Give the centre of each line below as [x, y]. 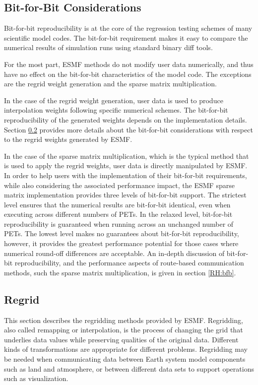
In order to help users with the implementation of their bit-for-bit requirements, [126, 175]
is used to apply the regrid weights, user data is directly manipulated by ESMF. [126, 165]
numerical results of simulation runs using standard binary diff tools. [108, 47]
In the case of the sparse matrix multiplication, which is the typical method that [127, 156]
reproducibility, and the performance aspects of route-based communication [129, 263]
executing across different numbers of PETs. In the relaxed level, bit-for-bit [118, 214]
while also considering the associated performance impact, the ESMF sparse [119, 185]
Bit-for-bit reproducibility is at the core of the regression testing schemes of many [128, 28]
